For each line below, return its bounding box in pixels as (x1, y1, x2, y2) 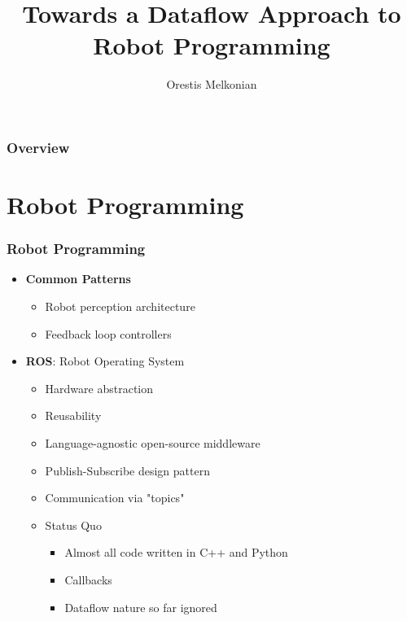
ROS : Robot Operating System (25, 352, 185, 370)
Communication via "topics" (45, 489, 185, 506)
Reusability (45, 407, 102, 424)
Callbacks (64, 571, 112, 588)
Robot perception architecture (45, 298, 195, 315)
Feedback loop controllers (45, 325, 172, 342)
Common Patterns (25, 270, 131, 287)
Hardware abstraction (45, 379, 154, 396)
